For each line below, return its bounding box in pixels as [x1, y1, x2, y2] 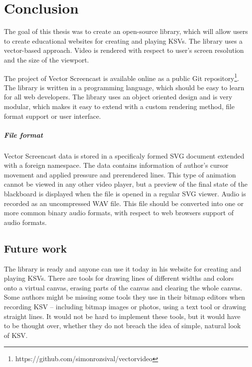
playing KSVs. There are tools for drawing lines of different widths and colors [4, 273, 234, 283]
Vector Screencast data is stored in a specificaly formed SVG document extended [4, 150, 244, 160]
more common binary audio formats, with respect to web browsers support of [4, 207, 234, 218]
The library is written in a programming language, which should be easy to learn [4, 82, 244, 92]
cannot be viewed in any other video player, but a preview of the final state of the [4, 179, 248, 189]
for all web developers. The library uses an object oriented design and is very [4, 92, 233, 102]
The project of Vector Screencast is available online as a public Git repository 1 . [4, 71, 239, 83]
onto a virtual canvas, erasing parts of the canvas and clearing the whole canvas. [4, 282, 242, 292]
